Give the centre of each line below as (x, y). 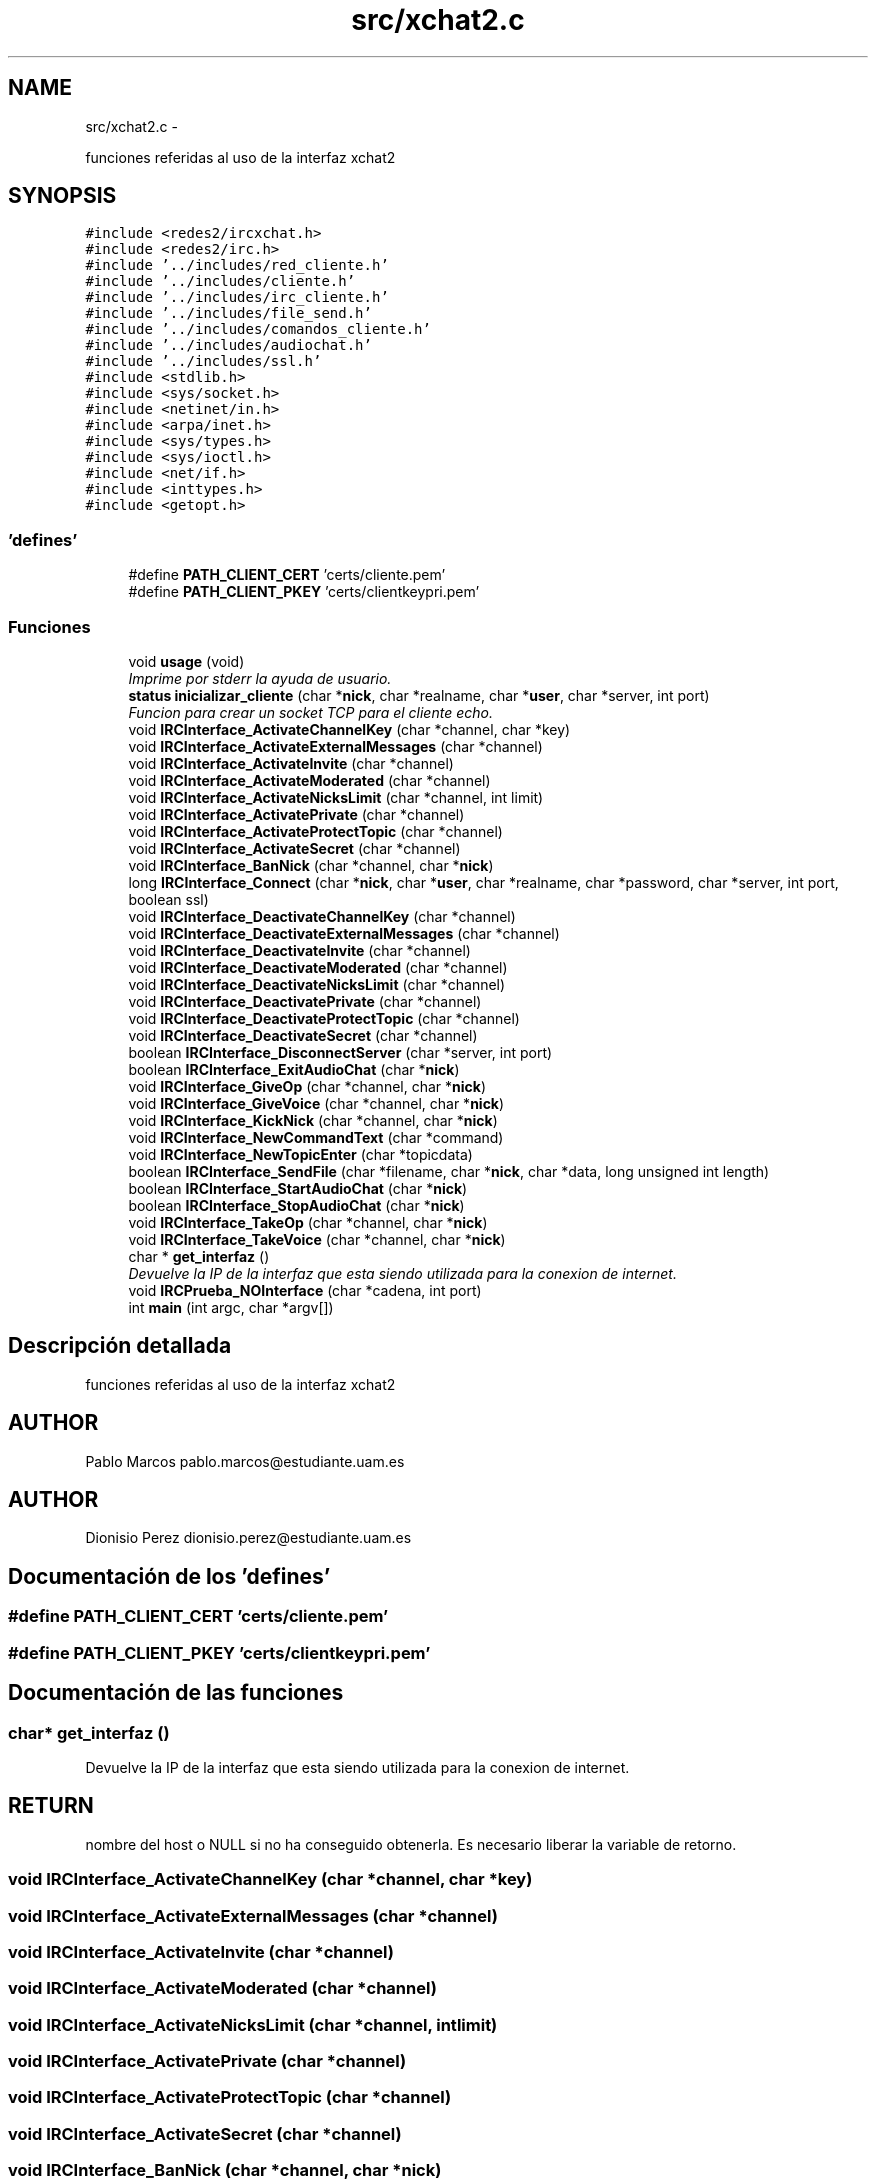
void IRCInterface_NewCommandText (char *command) (316, 1137)
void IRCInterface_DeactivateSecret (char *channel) (303, 1035)
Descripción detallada (120, 1346)
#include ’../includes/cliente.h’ (220, 281)
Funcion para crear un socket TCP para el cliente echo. (310, 712)
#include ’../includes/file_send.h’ (228, 313)
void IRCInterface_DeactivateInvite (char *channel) (299, 950)
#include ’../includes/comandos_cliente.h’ (258, 329)
